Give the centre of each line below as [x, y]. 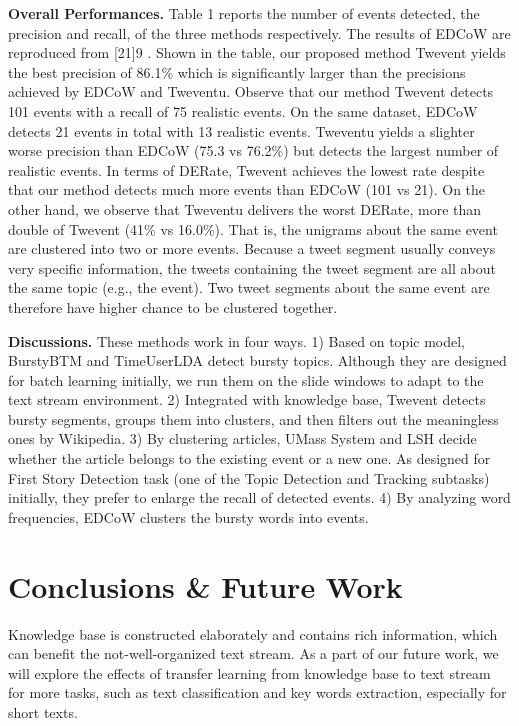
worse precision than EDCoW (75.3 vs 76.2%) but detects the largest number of [253, 150]
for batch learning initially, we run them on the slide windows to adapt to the [246, 379]
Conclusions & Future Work [205, 585]
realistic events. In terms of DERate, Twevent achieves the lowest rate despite [246, 169]
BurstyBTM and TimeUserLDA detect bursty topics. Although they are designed [257, 360]
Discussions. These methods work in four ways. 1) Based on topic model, [236, 340]
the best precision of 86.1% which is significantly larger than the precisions [237, 71]
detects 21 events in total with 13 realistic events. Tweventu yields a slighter [241, 130]
